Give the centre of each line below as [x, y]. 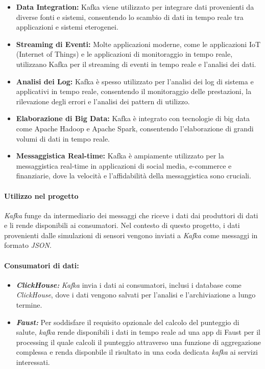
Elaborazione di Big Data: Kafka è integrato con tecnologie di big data [133, 118]
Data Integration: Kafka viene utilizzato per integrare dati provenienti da [135, 7]
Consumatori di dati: [42, 265]
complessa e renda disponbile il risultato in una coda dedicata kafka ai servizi [137, 352]
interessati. [33, 362]
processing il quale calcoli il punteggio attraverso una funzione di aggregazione [138, 342]
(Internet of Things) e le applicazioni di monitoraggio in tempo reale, [124, 54]
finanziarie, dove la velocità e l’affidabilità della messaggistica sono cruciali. [134, 176]
